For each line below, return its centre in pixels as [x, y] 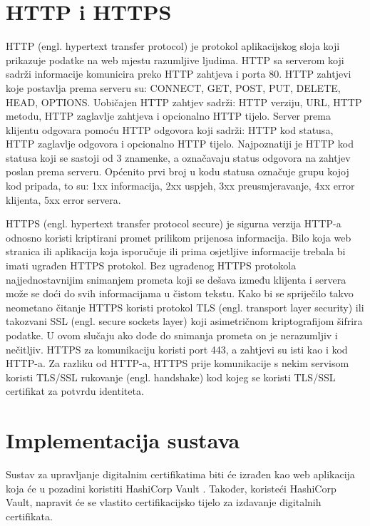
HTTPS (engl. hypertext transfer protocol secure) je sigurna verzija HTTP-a [174, 223]
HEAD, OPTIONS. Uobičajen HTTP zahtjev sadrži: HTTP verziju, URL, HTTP [184, 102]
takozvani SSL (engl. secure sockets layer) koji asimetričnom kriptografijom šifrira [184, 321]
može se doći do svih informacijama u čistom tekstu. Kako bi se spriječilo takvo [180, 293]
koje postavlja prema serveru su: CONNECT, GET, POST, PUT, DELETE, [173, 87]
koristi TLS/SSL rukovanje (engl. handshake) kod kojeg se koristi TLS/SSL [171, 377]
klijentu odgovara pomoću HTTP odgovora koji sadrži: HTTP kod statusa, [170, 129]
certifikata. [29, 516]
